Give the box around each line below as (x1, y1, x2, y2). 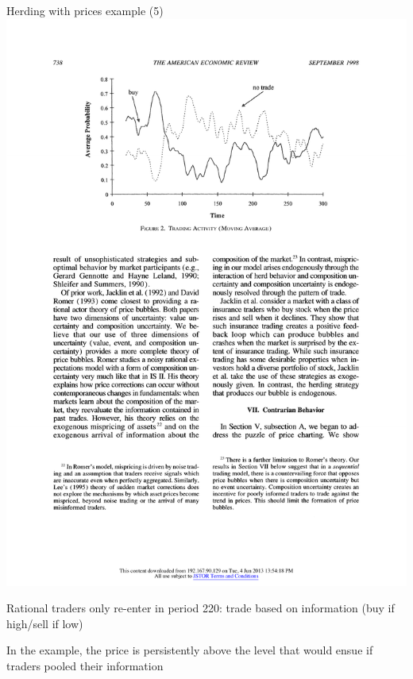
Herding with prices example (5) (6, 2, 164, 18)
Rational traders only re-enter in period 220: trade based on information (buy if (6, 600, 395, 616)
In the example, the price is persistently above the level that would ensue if (6, 642, 373, 658)
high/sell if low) (6, 615, 83, 631)
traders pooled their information (6, 658, 164, 674)
